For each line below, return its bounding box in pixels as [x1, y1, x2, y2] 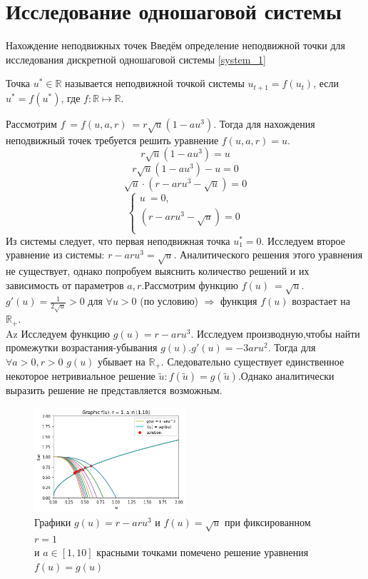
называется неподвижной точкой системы [65, 76, 245, 91]
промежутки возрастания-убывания [6, 340, 158, 355]
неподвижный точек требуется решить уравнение [6, 132, 219, 147]
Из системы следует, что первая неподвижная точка [6, 233, 230, 248]
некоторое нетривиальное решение [6, 368, 155, 383]
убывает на [98, 354, 145, 369]
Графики [34, 514, 71, 529]
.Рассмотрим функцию [141, 277, 239, 292]
